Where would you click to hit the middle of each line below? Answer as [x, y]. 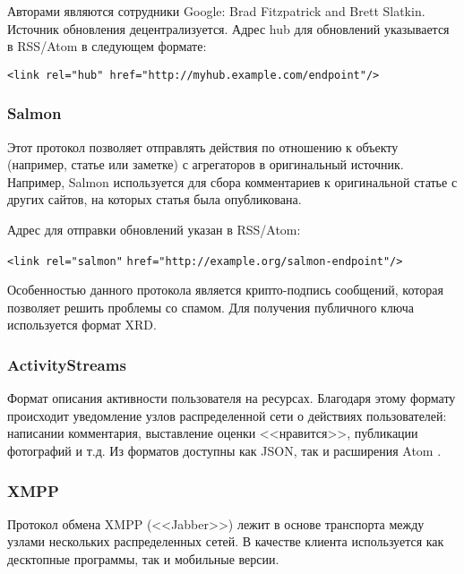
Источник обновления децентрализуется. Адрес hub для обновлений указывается [228, 28]
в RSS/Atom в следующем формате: [107, 46]
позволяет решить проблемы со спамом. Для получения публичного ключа [211, 307]
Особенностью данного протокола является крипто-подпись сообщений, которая [225, 290]
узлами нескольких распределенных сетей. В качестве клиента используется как [226, 541]
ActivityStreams [67, 364]
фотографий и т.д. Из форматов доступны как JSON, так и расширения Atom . [224, 451]
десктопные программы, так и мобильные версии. [143, 559]
